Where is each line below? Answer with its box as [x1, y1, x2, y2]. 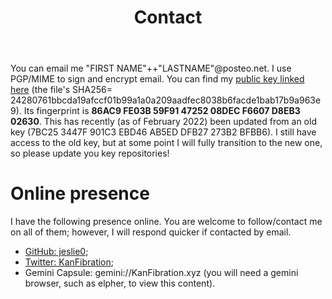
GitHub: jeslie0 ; [24, 246, 89, 258]
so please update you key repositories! [10, 147, 170, 160]
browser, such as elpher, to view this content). [24, 277, 216, 290]
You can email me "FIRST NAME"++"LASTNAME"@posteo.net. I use [10, 62, 292, 75]
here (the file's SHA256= [10, 84, 113, 96]
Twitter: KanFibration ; [24, 256, 115, 268]
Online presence [10, 182, 150, 205]
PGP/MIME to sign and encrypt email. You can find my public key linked [10, 73, 305, 85]
